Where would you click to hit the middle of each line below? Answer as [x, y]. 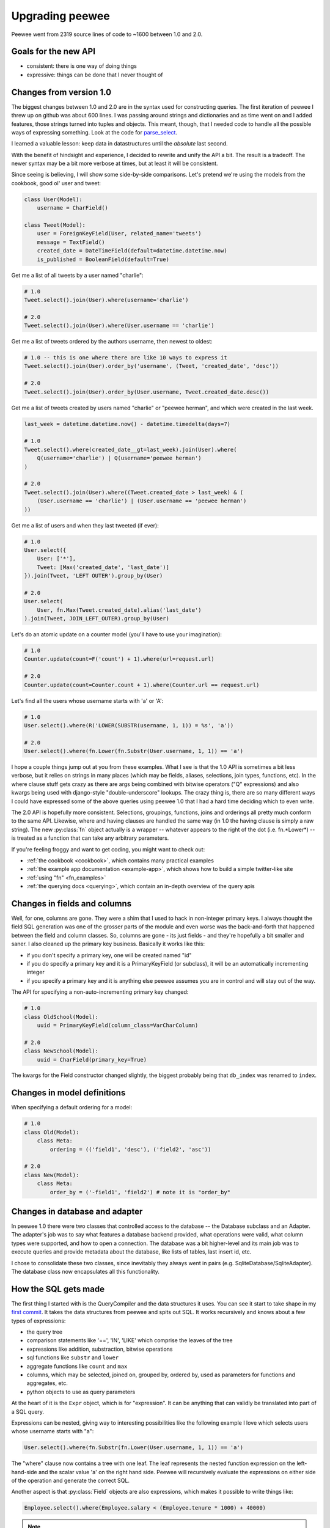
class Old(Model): [52, 1132]
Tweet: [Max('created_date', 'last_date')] [103, 567]
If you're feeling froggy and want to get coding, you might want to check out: [108, 849]
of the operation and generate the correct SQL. [70, 1481]
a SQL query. [28, 1411]
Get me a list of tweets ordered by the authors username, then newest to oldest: [112, 342]
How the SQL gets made [58, 1289]
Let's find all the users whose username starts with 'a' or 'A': [87, 700]
